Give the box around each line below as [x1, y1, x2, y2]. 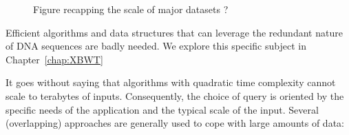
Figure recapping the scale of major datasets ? [33, 2, 229, 16]
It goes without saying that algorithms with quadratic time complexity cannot [6, 75, 336, 90]
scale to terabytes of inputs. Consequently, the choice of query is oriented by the [6, 88, 344, 103]
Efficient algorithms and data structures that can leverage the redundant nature [6, 25, 343, 39]
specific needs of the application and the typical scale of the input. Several [6, 102, 319, 116]
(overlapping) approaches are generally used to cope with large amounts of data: [6, 116, 344, 130]
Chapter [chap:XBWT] [6, 52, 103, 66]
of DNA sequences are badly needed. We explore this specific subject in [6, 39, 306, 53]
